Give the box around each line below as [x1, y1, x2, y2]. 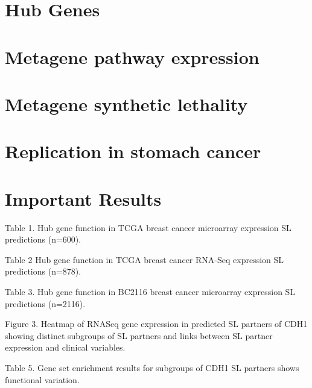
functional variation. [5, 373, 80, 386]
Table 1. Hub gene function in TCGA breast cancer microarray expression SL [5, 221, 291, 234]
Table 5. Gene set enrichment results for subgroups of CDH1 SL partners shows [5, 361, 299, 374]
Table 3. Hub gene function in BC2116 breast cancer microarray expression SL [5, 285, 296, 297]
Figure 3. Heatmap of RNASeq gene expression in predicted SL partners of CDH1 [5, 317, 308, 330]
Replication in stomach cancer [5, 139, 261, 164]
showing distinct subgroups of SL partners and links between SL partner [5, 329, 273, 342]
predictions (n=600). [5, 233, 81, 246]
